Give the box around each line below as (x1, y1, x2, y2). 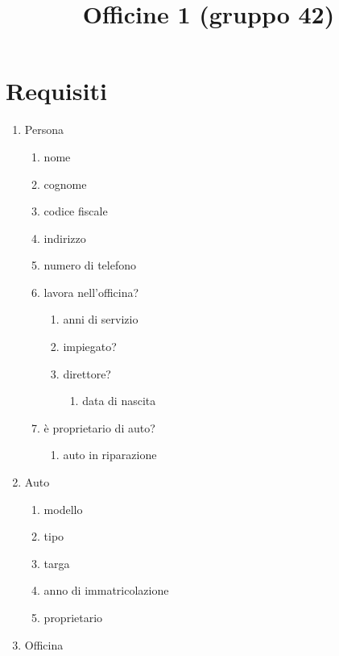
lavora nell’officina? (43, 283, 139, 300)
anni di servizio (63, 311, 138, 328)
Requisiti (6, 74, 107, 107)
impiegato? (63, 338, 117, 355)
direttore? (63, 365, 111, 382)
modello (43, 500, 83, 517)
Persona (24, 121, 64, 138)
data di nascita (82, 392, 156, 409)
